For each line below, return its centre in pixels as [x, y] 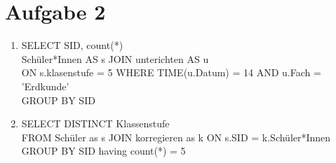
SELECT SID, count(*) [72, 45]
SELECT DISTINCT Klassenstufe [95, 123]
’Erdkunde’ [45, 86]
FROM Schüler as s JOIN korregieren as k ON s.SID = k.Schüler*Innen [176, 137]
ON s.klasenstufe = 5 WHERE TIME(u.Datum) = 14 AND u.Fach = [171, 72]
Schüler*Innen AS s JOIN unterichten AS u [115, 58]
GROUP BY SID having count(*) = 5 [103, 151]
